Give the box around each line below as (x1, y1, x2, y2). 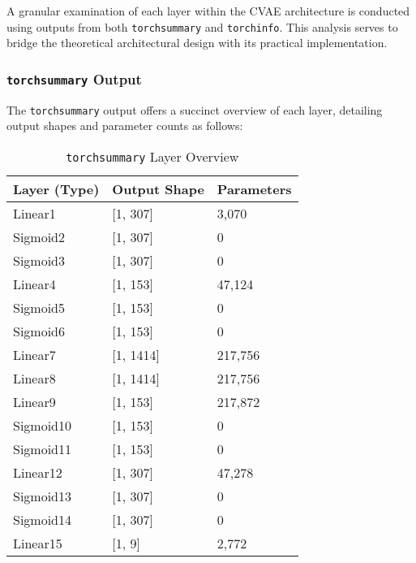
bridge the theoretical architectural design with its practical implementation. (6, 34, 388, 51)
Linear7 (13, 344, 56, 364)
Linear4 (13, 274, 56, 293)
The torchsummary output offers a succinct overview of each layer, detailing (6, 101, 383, 118)
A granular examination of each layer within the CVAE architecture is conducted (6, 2, 410, 19)
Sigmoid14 (13, 509, 72, 529)
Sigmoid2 (13, 227, 66, 246)
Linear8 (13, 368, 56, 388)
